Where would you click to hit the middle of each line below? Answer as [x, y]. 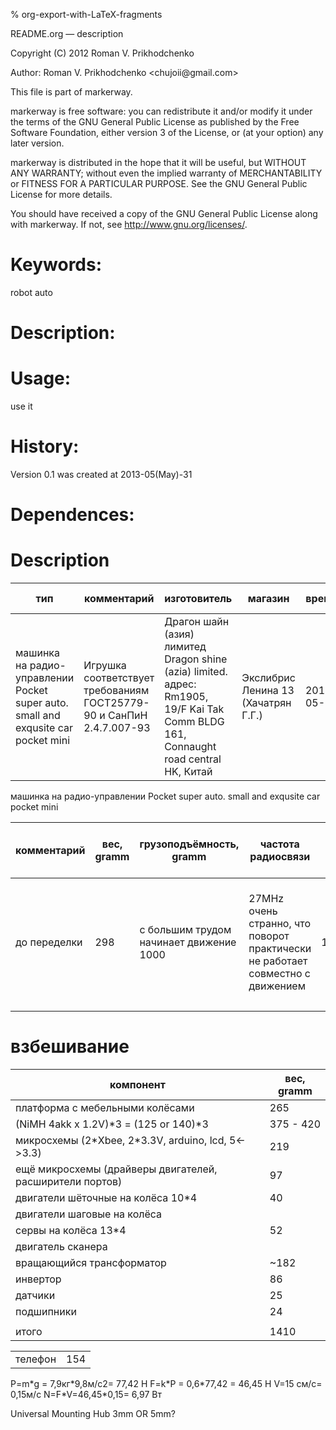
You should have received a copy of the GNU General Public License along [164, 213]
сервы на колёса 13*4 [71, 1231]
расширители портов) [69, 1182]
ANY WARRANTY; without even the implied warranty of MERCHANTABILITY [166, 173]
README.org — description [67, 33]
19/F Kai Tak [194, 709]
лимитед [185, 647]
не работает [278, 961]
